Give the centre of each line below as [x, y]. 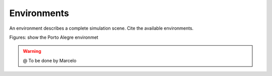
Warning [32, 51]
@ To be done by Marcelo [50, 60]
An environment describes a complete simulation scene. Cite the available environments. [101, 28]
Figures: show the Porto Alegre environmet [54, 37]
